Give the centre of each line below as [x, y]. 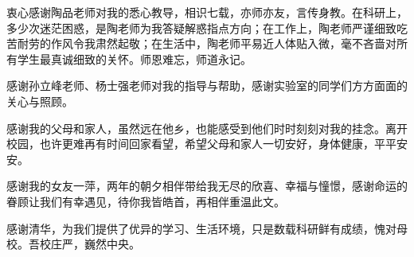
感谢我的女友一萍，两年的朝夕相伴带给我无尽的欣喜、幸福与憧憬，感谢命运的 [207, 186]
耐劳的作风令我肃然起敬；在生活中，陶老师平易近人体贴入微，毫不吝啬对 [207, 43]
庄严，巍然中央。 [95, 244]
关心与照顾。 [40, 101]
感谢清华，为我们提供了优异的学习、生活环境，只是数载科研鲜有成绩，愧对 [201, 228]
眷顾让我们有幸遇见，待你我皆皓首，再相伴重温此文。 [146, 201]
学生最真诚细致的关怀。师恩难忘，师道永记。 [134, 58]
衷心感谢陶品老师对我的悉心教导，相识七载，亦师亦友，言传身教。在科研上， [207, 12]
